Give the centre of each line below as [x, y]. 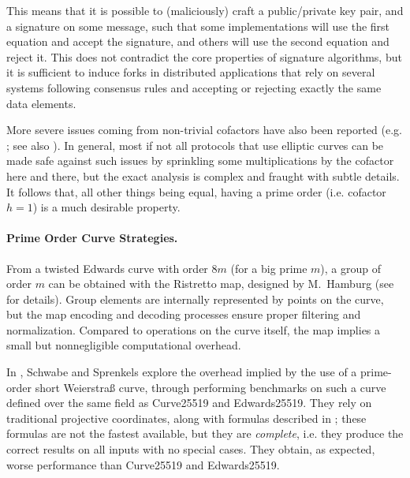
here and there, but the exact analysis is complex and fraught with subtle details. [203, 176]
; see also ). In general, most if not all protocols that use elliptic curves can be [195, 145]
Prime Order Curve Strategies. [92, 238]
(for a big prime [269, 268]
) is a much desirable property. [106, 207]
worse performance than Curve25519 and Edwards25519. [143, 464]
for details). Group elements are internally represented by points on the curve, [195, 299]
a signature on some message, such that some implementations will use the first [198, 26]
